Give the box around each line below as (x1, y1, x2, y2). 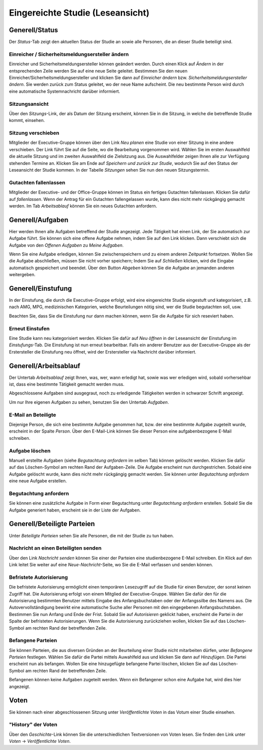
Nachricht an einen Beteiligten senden (9, 545, 102, 552)
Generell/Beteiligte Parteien (9, 520, 95, 528)
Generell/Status (9, 26, 58, 34)
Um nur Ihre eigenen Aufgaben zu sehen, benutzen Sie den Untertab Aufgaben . (9, 399, 169, 405)
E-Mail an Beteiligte (9, 411, 56, 418)
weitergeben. (9, 272, 36, 277)
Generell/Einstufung (9, 284, 72, 293)
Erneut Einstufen (9, 325, 50, 332)
